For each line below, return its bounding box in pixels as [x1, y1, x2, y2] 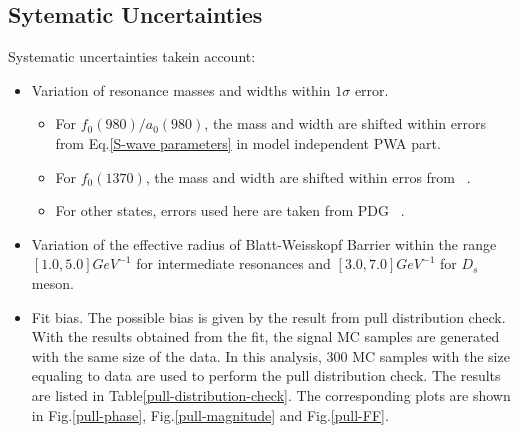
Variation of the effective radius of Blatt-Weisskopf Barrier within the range [31, 233, 497, 254]
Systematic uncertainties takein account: [8, 46, 256, 67]
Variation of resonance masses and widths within [31, 79, 331, 100]
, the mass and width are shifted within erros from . [145, 166, 471, 187]
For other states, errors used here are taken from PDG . [55, 200, 405, 221]
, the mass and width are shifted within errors [204, 113, 486, 134]
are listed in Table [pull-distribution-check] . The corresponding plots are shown [31, 384, 511, 405]
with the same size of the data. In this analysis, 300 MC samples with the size [31, 345, 510, 366]
